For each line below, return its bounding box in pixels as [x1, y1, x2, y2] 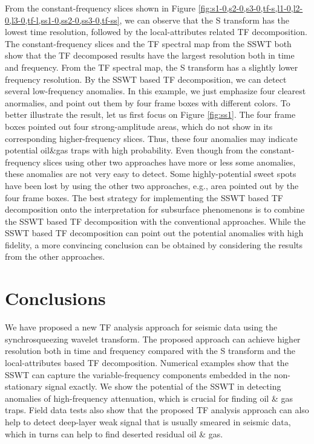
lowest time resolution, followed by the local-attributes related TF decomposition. [5, 25, 307, 38]
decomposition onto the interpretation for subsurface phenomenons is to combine [5, 203, 305, 216]
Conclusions [5, 286, 106, 310]
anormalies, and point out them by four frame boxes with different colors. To [5, 96, 290, 109]
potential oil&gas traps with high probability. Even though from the [5, 144, 258, 156]
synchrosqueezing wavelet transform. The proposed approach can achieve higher [5, 332, 301, 345]
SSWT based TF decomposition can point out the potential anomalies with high [5, 227, 304, 239]
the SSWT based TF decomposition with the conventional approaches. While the [5, 214, 306, 227]
